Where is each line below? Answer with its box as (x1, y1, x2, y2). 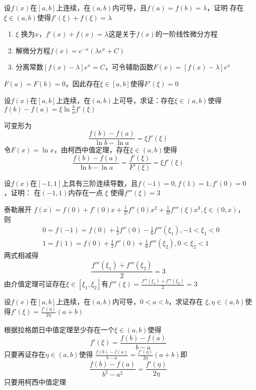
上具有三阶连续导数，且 (62, 177, 138, 188)
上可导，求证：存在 (112, 95, 175, 105)
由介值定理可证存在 (4, 279, 66, 289)
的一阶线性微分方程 (155, 29, 218, 39)
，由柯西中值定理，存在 (54, 144, 130, 155)
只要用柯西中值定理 (4, 377, 66, 387)
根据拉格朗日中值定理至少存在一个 (4, 324, 114, 335)
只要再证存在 (4, 349, 45, 359)
